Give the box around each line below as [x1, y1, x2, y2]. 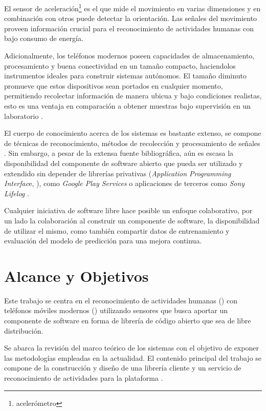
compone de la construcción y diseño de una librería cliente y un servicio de [4, 362, 241, 373]
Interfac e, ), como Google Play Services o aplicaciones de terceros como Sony [4, 178, 245, 189]
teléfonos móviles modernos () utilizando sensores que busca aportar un [4, 305, 228, 316]
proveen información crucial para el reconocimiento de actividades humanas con [4, 23, 254, 33]
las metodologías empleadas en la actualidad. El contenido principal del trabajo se [4, 352, 262, 363]
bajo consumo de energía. [4, 33, 83, 44]
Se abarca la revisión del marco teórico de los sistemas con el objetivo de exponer [4, 342, 259, 353]
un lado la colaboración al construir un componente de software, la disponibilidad [4, 215, 260, 225]
